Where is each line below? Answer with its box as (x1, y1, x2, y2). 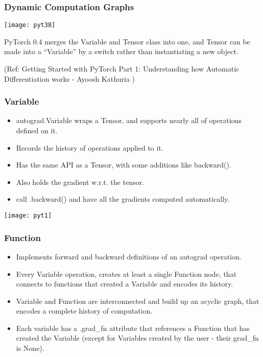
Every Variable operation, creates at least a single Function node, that (16, 268, 237, 279)
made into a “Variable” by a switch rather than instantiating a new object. (4, 46, 238, 57)
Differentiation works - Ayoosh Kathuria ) (4, 73, 135, 84)
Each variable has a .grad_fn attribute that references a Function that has (16, 322, 250, 333)
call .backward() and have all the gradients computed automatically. (16, 194, 230, 204)
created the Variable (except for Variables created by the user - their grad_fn (16, 332, 259, 343)
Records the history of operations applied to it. (16, 142, 163, 153)
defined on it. (16, 125, 58, 136)
